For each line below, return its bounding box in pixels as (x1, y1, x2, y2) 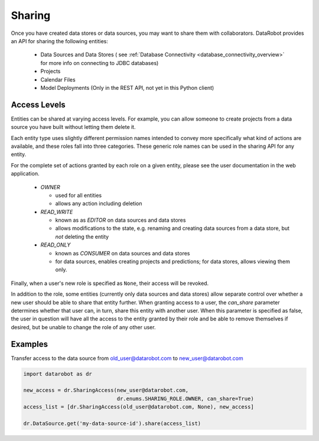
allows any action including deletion (55, 200, 142, 207)
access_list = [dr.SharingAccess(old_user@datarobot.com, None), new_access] (23, 404, 254, 410)
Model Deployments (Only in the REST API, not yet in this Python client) (40, 84, 214, 91)
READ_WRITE (40, 208, 73, 215)
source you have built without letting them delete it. (11, 124, 136, 131)
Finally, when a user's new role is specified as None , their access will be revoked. (11, 280, 209, 287)
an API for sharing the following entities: (11, 37, 109, 44)
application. (11, 170, 40, 177)
